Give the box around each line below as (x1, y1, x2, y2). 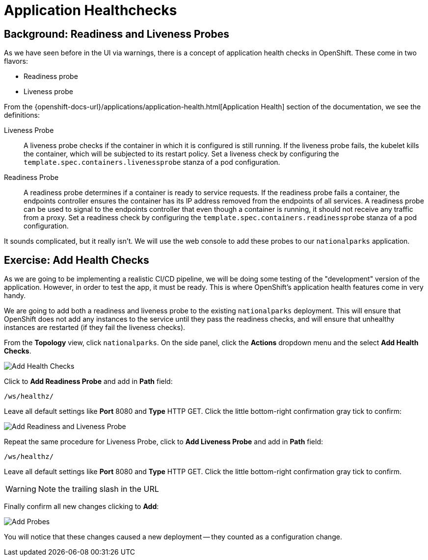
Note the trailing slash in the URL (38, 484, 159, 494)
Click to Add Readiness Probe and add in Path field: (4, 377, 173, 386)
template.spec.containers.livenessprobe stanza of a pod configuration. (24, 158, 280, 167)
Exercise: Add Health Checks (4, 254, 149, 266)
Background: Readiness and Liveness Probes (4, 27, 230, 40)
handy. (4, 291, 26, 300)
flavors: (4, 57, 28, 66)
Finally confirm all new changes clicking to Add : (4, 502, 159, 511)
